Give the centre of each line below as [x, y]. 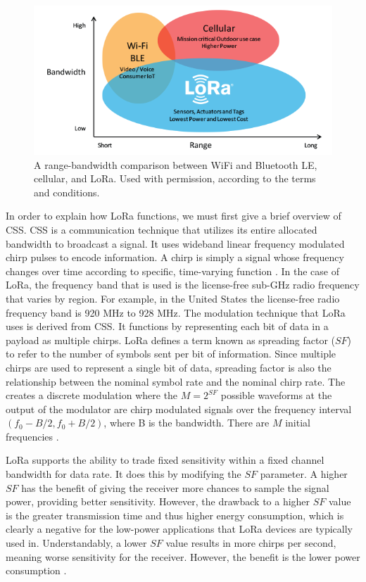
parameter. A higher [304, 474]
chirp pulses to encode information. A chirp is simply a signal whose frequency [175, 257]
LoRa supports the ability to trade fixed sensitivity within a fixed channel [165, 460]
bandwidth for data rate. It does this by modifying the [124, 474]
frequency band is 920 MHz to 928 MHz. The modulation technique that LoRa [176, 312]
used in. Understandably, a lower [76, 543]
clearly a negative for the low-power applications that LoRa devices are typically [179, 529]
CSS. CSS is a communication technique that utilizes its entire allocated [162, 229]
